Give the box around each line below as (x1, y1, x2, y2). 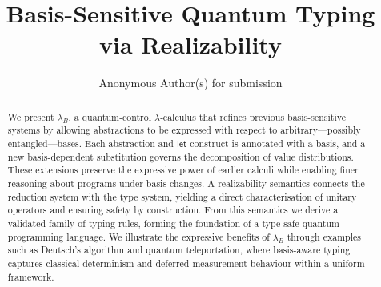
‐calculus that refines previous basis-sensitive (159, 110, 346, 123)
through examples (287, 229, 361, 243)
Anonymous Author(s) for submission (98, 74, 283, 91)
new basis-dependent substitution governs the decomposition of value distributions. (7, 149, 354, 163)
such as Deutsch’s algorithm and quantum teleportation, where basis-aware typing (7, 243, 351, 257)
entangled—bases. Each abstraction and (7, 137, 174, 150)
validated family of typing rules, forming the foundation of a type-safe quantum (7, 216, 339, 229)
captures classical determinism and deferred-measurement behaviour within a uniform (7, 256, 365, 269)
